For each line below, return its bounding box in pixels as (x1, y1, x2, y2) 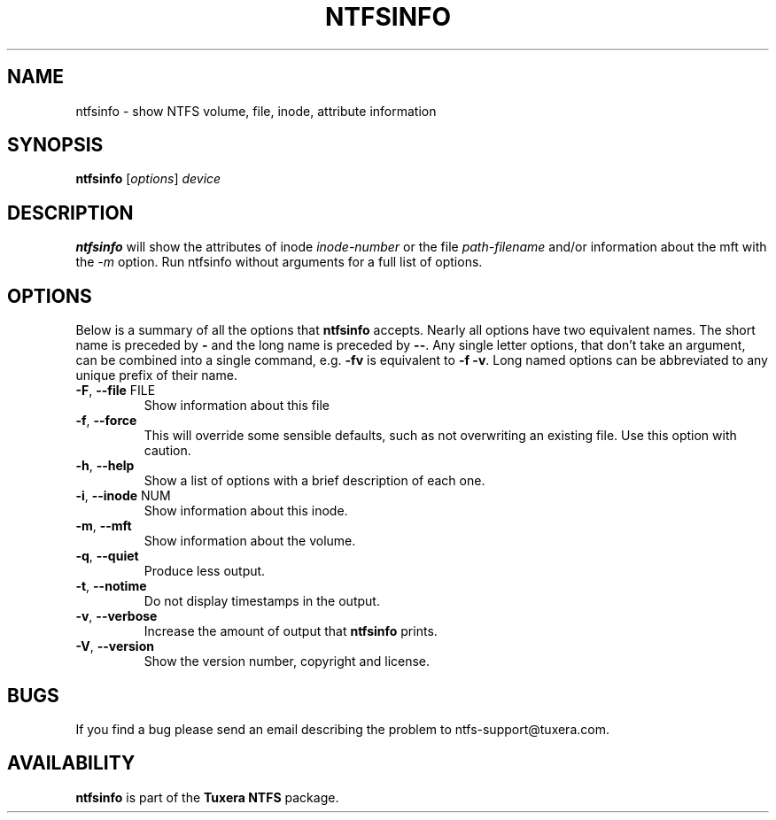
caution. (144, 443, 191, 459)
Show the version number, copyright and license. (144, 654, 431, 669)
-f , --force (75, 413, 137, 429)
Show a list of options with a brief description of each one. (144, 473, 485, 489)
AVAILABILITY (7, 752, 136, 775)
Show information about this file (144, 398, 330, 414)
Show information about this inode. (144, 503, 348, 519)
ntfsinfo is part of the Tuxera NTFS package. (75, 789, 339, 805)
